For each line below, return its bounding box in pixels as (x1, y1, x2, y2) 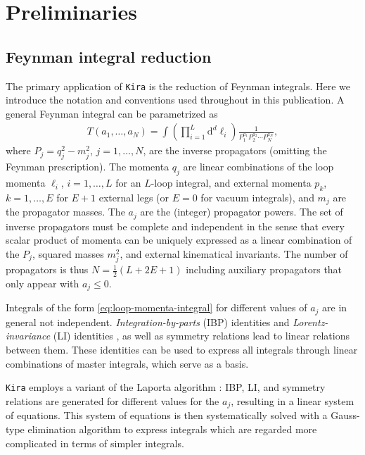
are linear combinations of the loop (183, 159, 334, 174)
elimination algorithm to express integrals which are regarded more (27, 421, 317, 436)
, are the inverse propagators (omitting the (143, 143, 327, 158)
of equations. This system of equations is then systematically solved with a (6, 408, 328, 423)
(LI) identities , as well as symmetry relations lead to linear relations (53, 328, 350, 343)
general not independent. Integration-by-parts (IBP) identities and (6, 314, 290, 329)
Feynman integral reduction (6, 45, 212, 67)
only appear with (6, 275, 79, 290)
